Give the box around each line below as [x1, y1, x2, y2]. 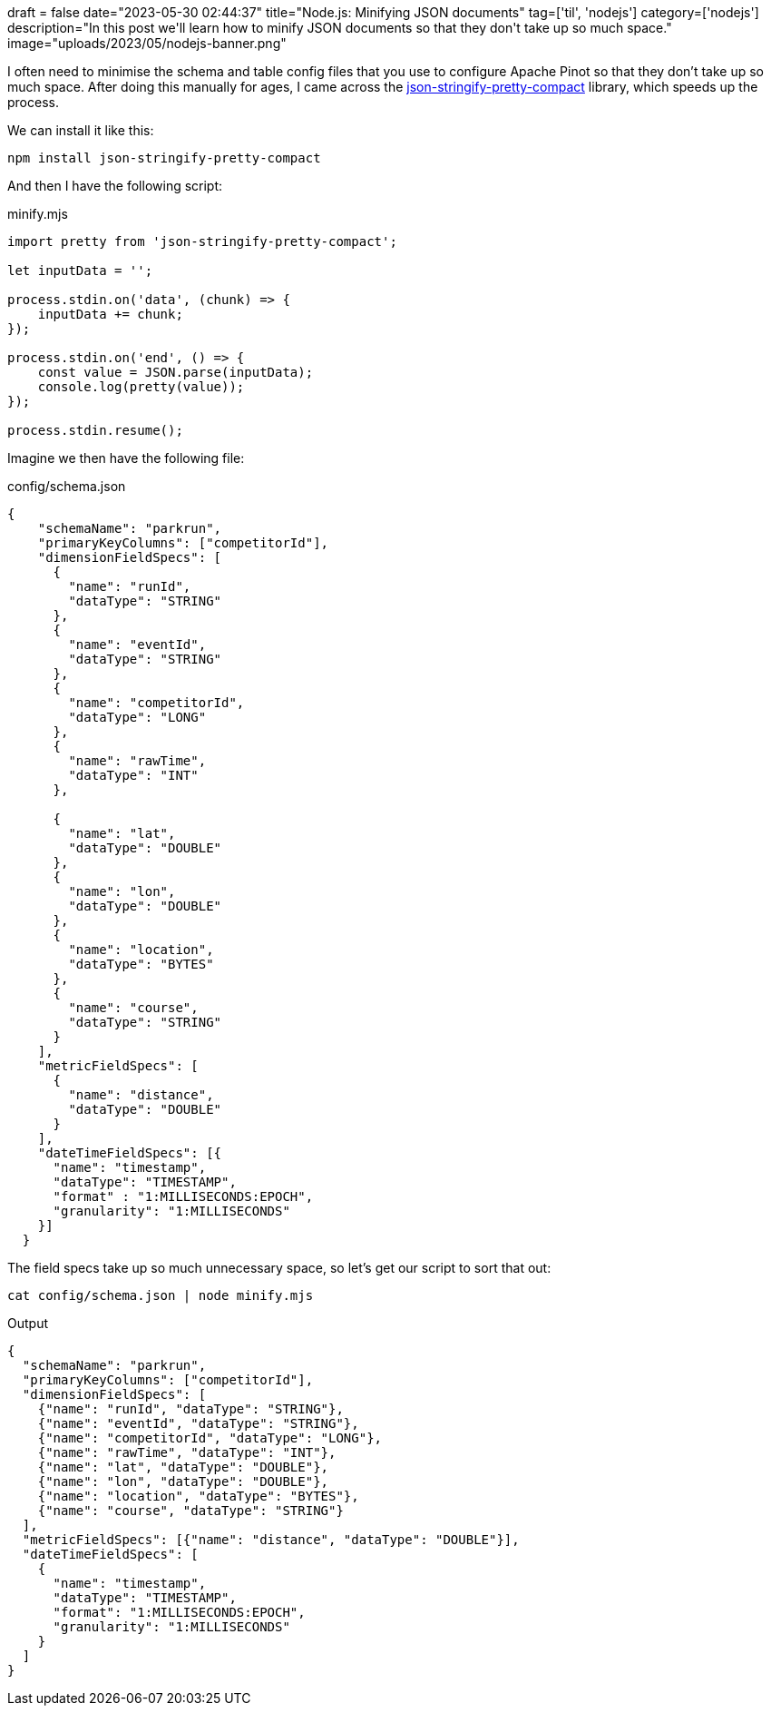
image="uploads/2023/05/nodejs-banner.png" [7, 35, 287, 51]
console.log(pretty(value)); [37, 379, 245, 394]
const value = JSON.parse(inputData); [37, 365, 314, 379]
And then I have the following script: [7, 178, 223, 193]
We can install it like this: [7, 123, 154, 138]
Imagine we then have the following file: [7, 450, 245, 466]
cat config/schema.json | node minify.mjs [7, 1288, 314, 1303]
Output [7, 1315, 48, 1331]
